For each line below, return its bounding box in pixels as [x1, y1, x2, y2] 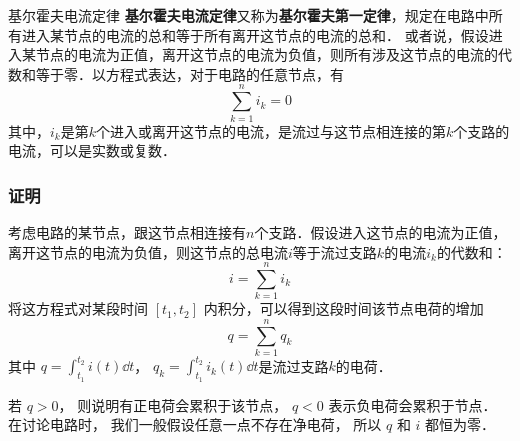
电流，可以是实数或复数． [8, 140, 176, 161]
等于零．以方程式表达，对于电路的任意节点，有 [35, 63, 344, 84]
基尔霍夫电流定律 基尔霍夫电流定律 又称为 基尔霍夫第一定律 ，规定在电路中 [8, 5, 489, 25]
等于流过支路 [292, 241, 377, 262]
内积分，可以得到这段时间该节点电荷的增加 [203, 298, 484, 319]
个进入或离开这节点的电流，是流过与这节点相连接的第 [96, 120, 447, 141]
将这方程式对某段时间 [8, 298, 148, 319]
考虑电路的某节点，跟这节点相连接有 [8, 221, 246, 242]
